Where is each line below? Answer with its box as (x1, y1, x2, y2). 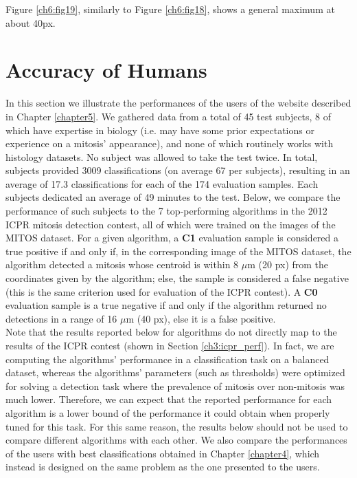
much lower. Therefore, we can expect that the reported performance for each (5, 392, 332, 406)
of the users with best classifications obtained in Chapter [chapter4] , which (5, 446, 320, 460)
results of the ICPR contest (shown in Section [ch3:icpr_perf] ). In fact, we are (5, 338, 334, 352)
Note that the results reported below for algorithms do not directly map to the (5, 325, 337, 339)
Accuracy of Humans (5, 56, 207, 84)
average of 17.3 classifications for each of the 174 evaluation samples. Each (5, 176, 319, 191)
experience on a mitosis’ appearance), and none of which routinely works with (5, 136, 334, 151)
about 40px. (5, 15, 56, 30)
